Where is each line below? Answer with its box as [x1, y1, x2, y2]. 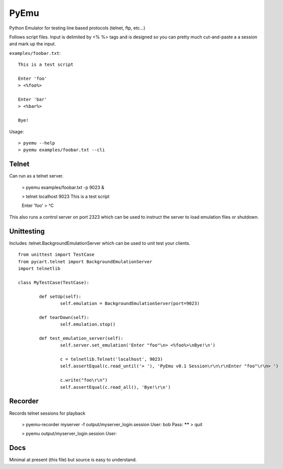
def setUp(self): [39, 294, 82, 299]
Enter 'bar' [18, 97, 47, 102]
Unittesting [9, 227, 45, 235]
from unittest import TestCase [18, 252, 95, 258]
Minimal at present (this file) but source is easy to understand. [9, 457, 137, 463]
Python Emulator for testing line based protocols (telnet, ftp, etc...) [9, 25, 146, 31]
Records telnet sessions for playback [9, 410, 86, 416]
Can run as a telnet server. [9, 173, 64, 179]
